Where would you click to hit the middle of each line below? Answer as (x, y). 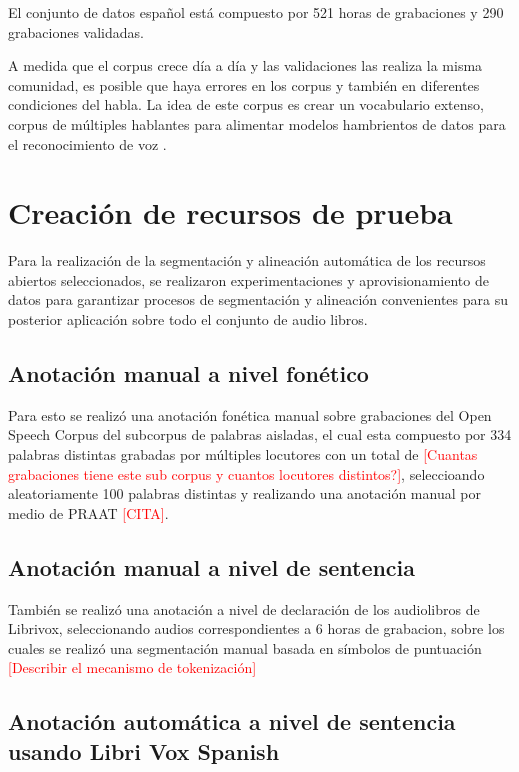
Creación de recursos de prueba (230, 212)
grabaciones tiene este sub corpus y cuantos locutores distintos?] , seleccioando (246, 473)
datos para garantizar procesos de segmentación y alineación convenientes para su (258, 299)
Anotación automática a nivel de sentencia (232, 721)
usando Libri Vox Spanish (144, 750)
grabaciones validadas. (76, 31)
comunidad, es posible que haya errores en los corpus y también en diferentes (244, 84)
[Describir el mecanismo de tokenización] (132, 667)
